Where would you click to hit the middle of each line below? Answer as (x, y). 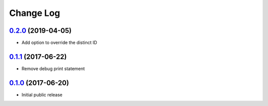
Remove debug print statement (53, 68)
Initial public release (42, 95)
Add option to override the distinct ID (59, 43)
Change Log (35, 13)
